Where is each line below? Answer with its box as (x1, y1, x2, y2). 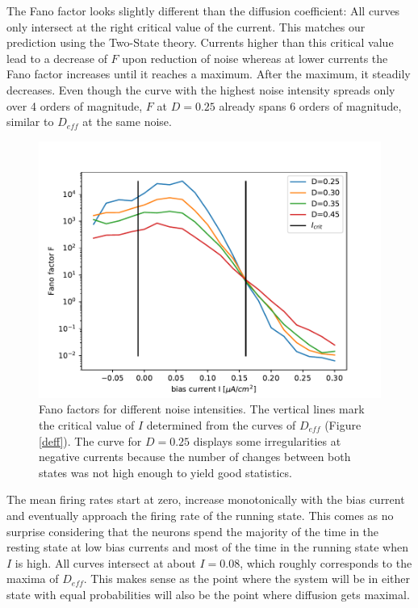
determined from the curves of (146, 416, 296, 433)
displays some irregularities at (193, 432, 341, 449)
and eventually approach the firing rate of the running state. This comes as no (6, 506, 394, 523)
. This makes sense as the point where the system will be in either (83, 570, 411, 587)
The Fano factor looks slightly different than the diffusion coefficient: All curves (6, 2, 400, 19)
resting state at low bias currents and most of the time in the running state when (6, 539, 408, 556)
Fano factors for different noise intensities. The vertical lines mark (39, 400, 365, 417)
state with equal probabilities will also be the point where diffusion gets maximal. (6, 585, 410, 602)
